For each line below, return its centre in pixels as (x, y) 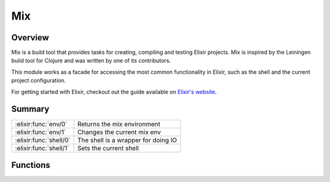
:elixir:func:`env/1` (41, 132)
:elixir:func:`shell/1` (42, 148)
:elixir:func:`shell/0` (43, 140)
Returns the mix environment (119, 124)
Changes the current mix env (119, 132)
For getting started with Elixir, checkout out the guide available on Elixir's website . (114, 92)
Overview (30, 38)
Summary (30, 109)
